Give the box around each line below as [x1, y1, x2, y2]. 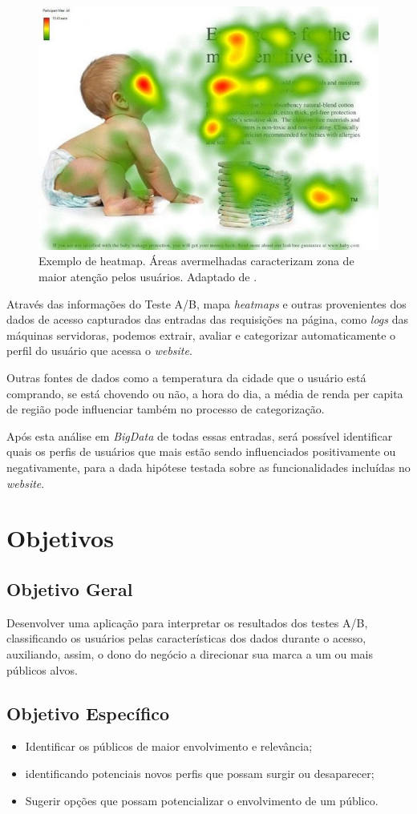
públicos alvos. [6, 661, 78, 678]
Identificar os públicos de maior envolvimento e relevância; [25, 738, 313, 755]
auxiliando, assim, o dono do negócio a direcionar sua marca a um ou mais [6, 645, 373, 662]
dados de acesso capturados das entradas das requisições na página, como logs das [6, 311, 408, 328]
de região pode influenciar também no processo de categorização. [6, 401, 325, 417]
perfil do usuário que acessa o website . [6, 342, 192, 359]
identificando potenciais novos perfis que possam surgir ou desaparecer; [25, 764, 374, 781]
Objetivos [6, 522, 114, 554]
